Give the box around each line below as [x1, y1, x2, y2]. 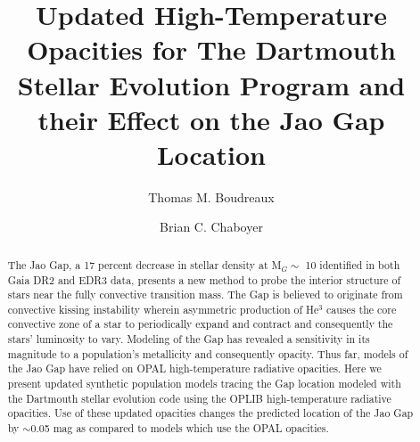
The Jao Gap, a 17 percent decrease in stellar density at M [7, 257, 282, 272]
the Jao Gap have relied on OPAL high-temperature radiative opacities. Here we [7, 361, 382, 376]
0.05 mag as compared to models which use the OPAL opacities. [30, 421, 329, 436]
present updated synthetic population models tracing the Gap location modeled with [7, 376, 401, 391]
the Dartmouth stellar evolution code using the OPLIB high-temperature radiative [7, 390, 391, 405]
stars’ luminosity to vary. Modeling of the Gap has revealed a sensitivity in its [7, 331, 370, 347]
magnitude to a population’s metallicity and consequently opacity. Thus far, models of [7, 346, 408, 361]
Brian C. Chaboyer [160, 217, 263, 236]
